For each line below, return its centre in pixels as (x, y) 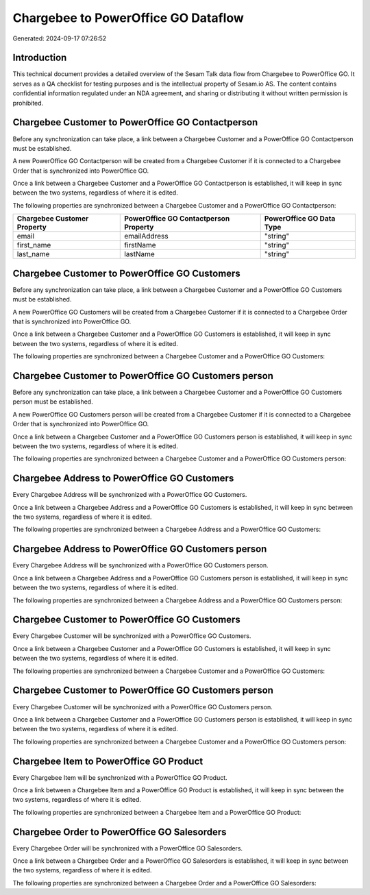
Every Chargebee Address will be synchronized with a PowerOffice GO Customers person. (140, 565)
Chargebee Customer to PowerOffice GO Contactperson (135, 122)
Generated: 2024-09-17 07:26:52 (60, 38)
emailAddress (146, 236)
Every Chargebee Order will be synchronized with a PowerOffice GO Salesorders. (128, 848)
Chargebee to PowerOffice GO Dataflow (128, 18)
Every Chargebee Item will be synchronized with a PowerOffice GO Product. (120, 777)
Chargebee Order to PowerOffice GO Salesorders (120, 832)
